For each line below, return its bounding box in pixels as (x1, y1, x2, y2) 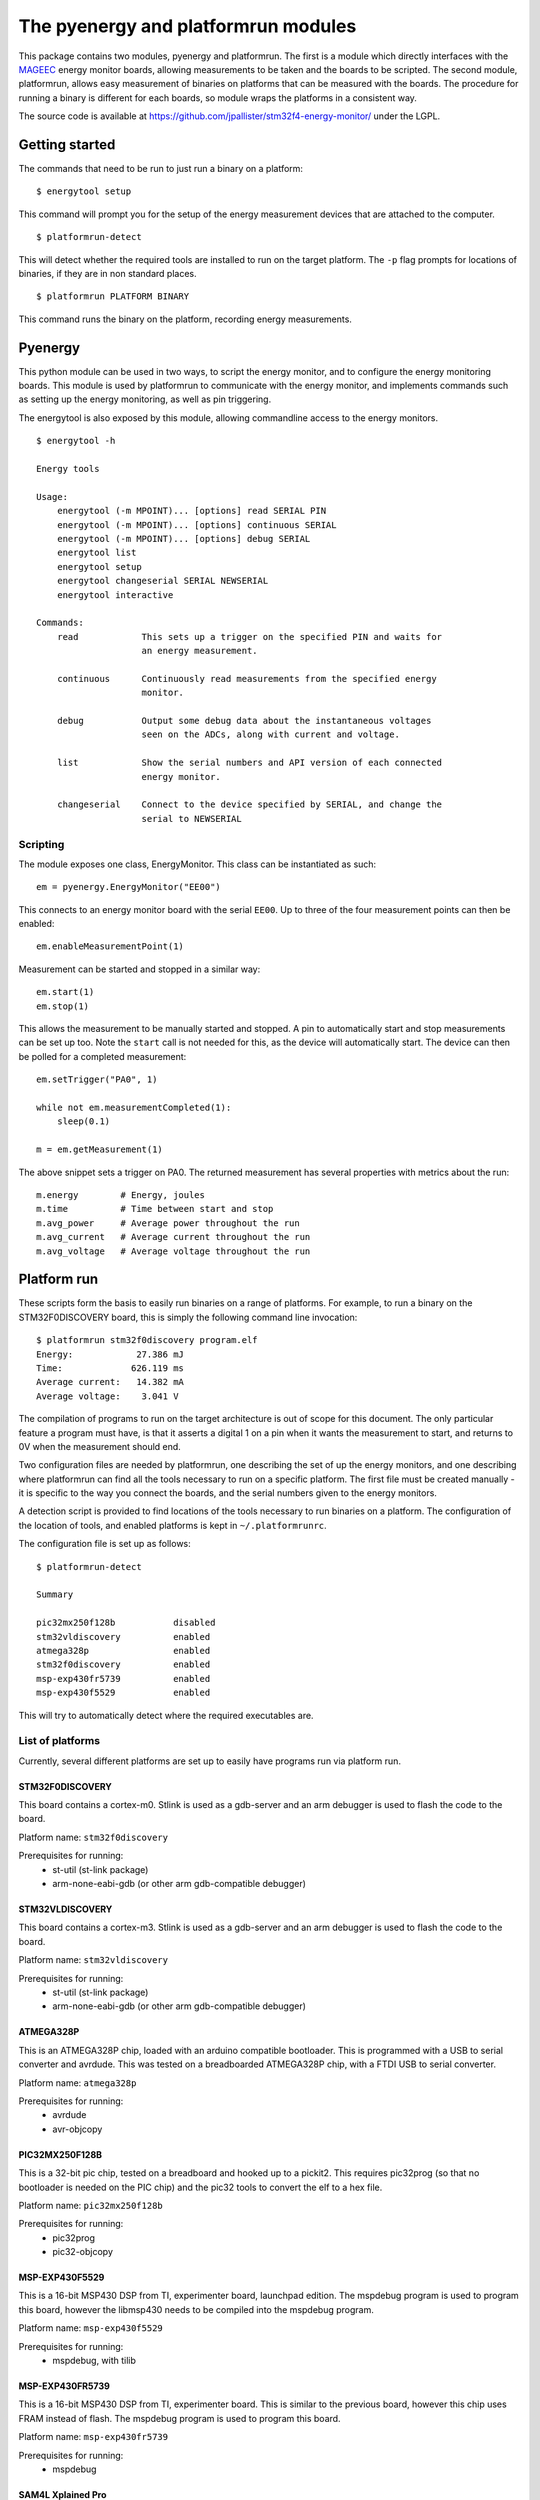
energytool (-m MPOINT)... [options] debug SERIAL (56, 533, 311, 544)
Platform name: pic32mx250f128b (18, 2199, 164, 2211)
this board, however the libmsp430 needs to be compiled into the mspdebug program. (18, 2303, 374, 2315)
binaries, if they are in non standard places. (18, 267, 197, 279)
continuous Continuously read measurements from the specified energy (56, 673, 437, 684)
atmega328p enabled (36, 1645, 211, 1656)
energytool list (56, 547, 137, 559)
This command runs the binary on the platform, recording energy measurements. (18, 313, 352, 325)
